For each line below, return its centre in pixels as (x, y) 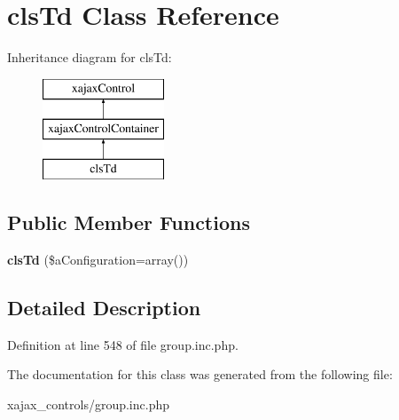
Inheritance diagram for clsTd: (90, 57)
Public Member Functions (129, 222)
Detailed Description (104, 307)
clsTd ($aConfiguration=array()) (98, 259)
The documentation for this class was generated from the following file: (200, 374)
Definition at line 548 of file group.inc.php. (123, 344)
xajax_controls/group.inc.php (88, 404)
